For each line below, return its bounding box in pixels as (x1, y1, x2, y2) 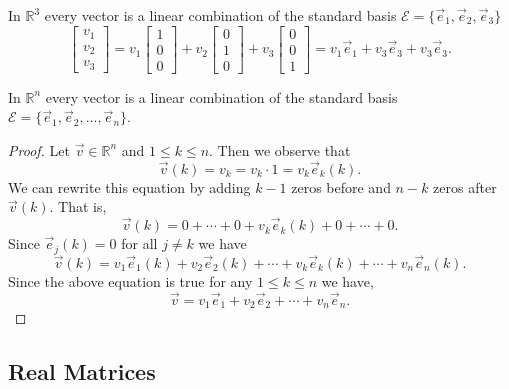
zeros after (433, 176, 497, 197)
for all (121, 233, 158, 254)
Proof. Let (8, 139, 70, 160)
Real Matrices (8, 356, 156, 387)
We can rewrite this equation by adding (8, 176, 251, 197)
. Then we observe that (209, 139, 351, 160)
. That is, (49, 196, 107, 217)
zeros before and (291, 176, 391, 197)
